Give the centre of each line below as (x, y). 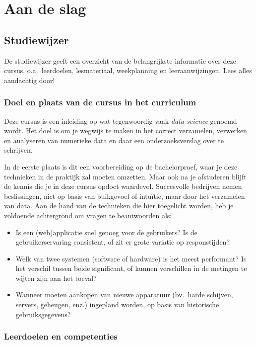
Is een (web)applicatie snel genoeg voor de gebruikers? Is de (106, 232)
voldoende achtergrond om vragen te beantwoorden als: (88, 215)
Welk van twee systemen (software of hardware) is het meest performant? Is (131, 258)
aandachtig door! (30, 80)
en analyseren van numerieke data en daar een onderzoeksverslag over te (114, 140)
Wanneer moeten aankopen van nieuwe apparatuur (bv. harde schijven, (124, 295)
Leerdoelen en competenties (61, 336)
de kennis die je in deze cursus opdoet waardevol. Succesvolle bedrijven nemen (123, 186)
